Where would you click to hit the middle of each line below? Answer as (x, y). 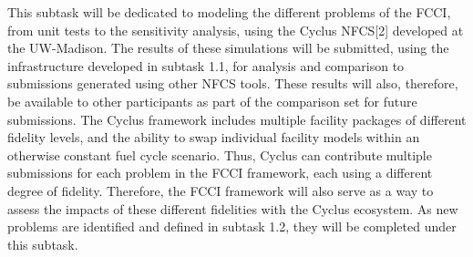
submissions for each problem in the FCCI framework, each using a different (220, 173)
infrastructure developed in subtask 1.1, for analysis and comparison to (206, 65)
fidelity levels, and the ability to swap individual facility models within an (214, 137)
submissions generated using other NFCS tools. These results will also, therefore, (233, 83)
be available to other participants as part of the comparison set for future (212, 101)
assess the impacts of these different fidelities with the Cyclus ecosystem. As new (233, 208)
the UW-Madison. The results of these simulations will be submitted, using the (228, 48)
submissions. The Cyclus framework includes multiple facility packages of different (237, 119)
